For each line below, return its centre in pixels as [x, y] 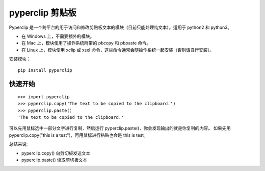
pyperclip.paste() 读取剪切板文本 [54, 160]
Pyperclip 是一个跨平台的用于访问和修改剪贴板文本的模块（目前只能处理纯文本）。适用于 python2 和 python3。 [120, 27]
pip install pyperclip [45, 70]
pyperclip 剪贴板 [43, 13]
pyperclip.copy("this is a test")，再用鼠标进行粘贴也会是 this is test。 [79, 135]
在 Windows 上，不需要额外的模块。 [58, 36]
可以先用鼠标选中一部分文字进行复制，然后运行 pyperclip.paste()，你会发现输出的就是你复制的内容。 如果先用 [120, 128]
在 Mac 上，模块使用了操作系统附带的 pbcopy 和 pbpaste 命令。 [86, 43]
